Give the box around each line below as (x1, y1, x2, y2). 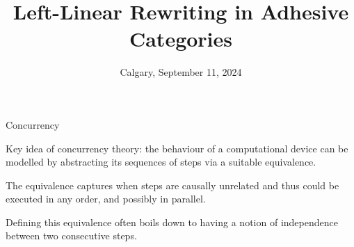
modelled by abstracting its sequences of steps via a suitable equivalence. (6, 154, 316, 169)
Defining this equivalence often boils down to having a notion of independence (6, 214, 338, 229)
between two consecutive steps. (6, 228, 137, 243)
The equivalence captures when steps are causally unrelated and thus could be (6, 177, 339, 192)
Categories (129, 24, 233, 53)
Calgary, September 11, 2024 (120, 65, 242, 79)
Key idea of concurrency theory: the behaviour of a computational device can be (6, 141, 348, 155)
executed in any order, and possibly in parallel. (6, 191, 206, 206)
